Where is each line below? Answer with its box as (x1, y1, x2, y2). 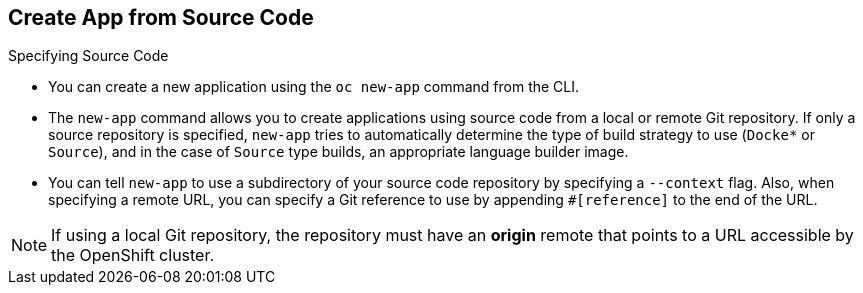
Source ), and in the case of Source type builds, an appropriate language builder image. (48, 143, 629, 161)
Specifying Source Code (8, 47, 169, 65)
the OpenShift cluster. (51, 245, 215, 266)
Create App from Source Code (8, 5, 314, 30)
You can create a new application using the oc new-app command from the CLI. (48, 78, 580, 96)
